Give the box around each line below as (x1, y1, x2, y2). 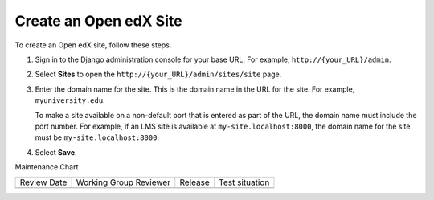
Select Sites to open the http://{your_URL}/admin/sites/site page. (35, 69, 282, 80)
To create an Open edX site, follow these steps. (14, 40, 172, 50)
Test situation (218, 177, 270, 188)
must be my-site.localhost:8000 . (35, 133, 160, 142)
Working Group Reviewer (76, 177, 171, 188)
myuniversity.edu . (35, 96, 105, 105)
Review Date (19, 177, 68, 188)
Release (179, 177, 211, 188)
